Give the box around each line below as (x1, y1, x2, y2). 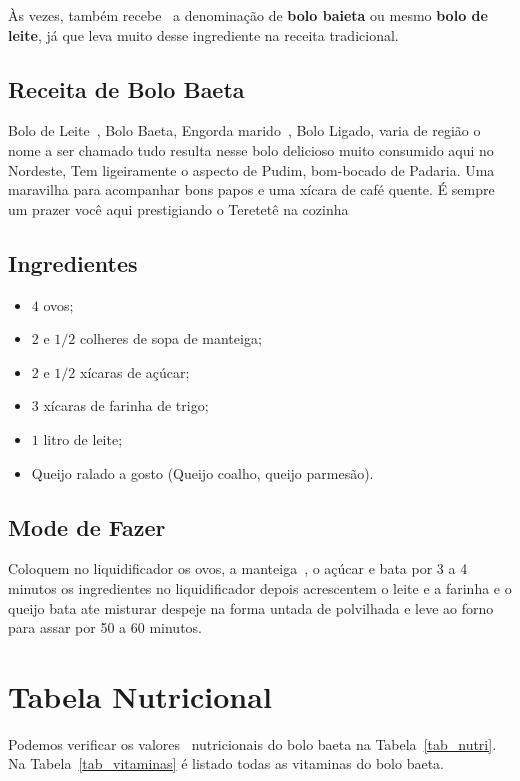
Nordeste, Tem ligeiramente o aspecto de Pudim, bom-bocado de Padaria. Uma (8, 159, 495, 180)
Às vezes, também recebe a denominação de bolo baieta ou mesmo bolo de (8, 5, 488, 25)
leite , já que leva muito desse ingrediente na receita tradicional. (8, 24, 399, 45)
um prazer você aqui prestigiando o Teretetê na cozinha (8, 198, 349, 219)
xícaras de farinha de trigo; (43, 395, 209, 416)
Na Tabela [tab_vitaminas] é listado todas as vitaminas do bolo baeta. (8, 753, 444, 774)
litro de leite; (43, 428, 123, 449)
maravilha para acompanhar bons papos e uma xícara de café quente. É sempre (8, 179, 495, 200)
